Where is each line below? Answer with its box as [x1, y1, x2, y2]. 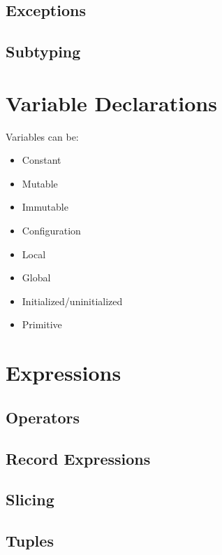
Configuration [22, 223, 81, 238]
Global [22, 270, 51, 285]
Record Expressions [6, 447, 151, 469]
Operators [6, 406, 80, 428]
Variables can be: [6, 129, 79, 143]
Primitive [22, 317, 62, 332]
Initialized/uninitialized [22, 293, 123, 308]
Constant [22, 153, 61, 167]
